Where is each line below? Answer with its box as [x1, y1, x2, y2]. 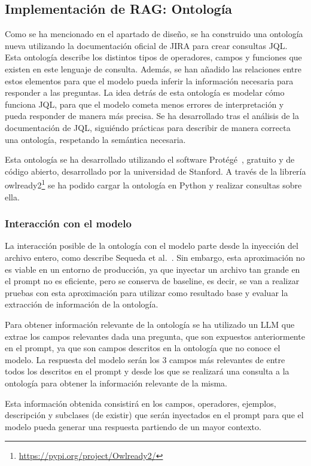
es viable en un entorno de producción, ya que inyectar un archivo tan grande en [5, 263, 300, 275]
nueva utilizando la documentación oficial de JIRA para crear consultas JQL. [5, 39, 288, 51]
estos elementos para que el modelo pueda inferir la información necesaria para [5, 74, 294, 87]
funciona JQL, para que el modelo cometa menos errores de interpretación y [5, 98, 284, 110]
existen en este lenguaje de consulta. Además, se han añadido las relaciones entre [5, 62, 302, 75]
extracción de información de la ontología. [5, 298, 158, 310]
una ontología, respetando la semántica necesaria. [5, 133, 186, 145]
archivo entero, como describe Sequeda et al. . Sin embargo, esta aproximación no [5, 251, 305, 263]
